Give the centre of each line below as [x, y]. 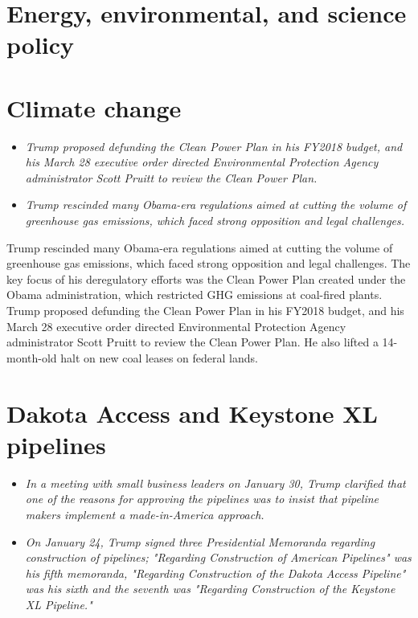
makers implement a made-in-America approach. [145, 514]
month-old [32, 357]
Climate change [94, 107]
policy [41, 45]
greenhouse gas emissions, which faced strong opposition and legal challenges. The [209, 263]
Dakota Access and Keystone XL [192, 413]
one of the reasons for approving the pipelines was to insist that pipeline [202, 499]
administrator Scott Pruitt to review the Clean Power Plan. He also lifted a [193, 342]
